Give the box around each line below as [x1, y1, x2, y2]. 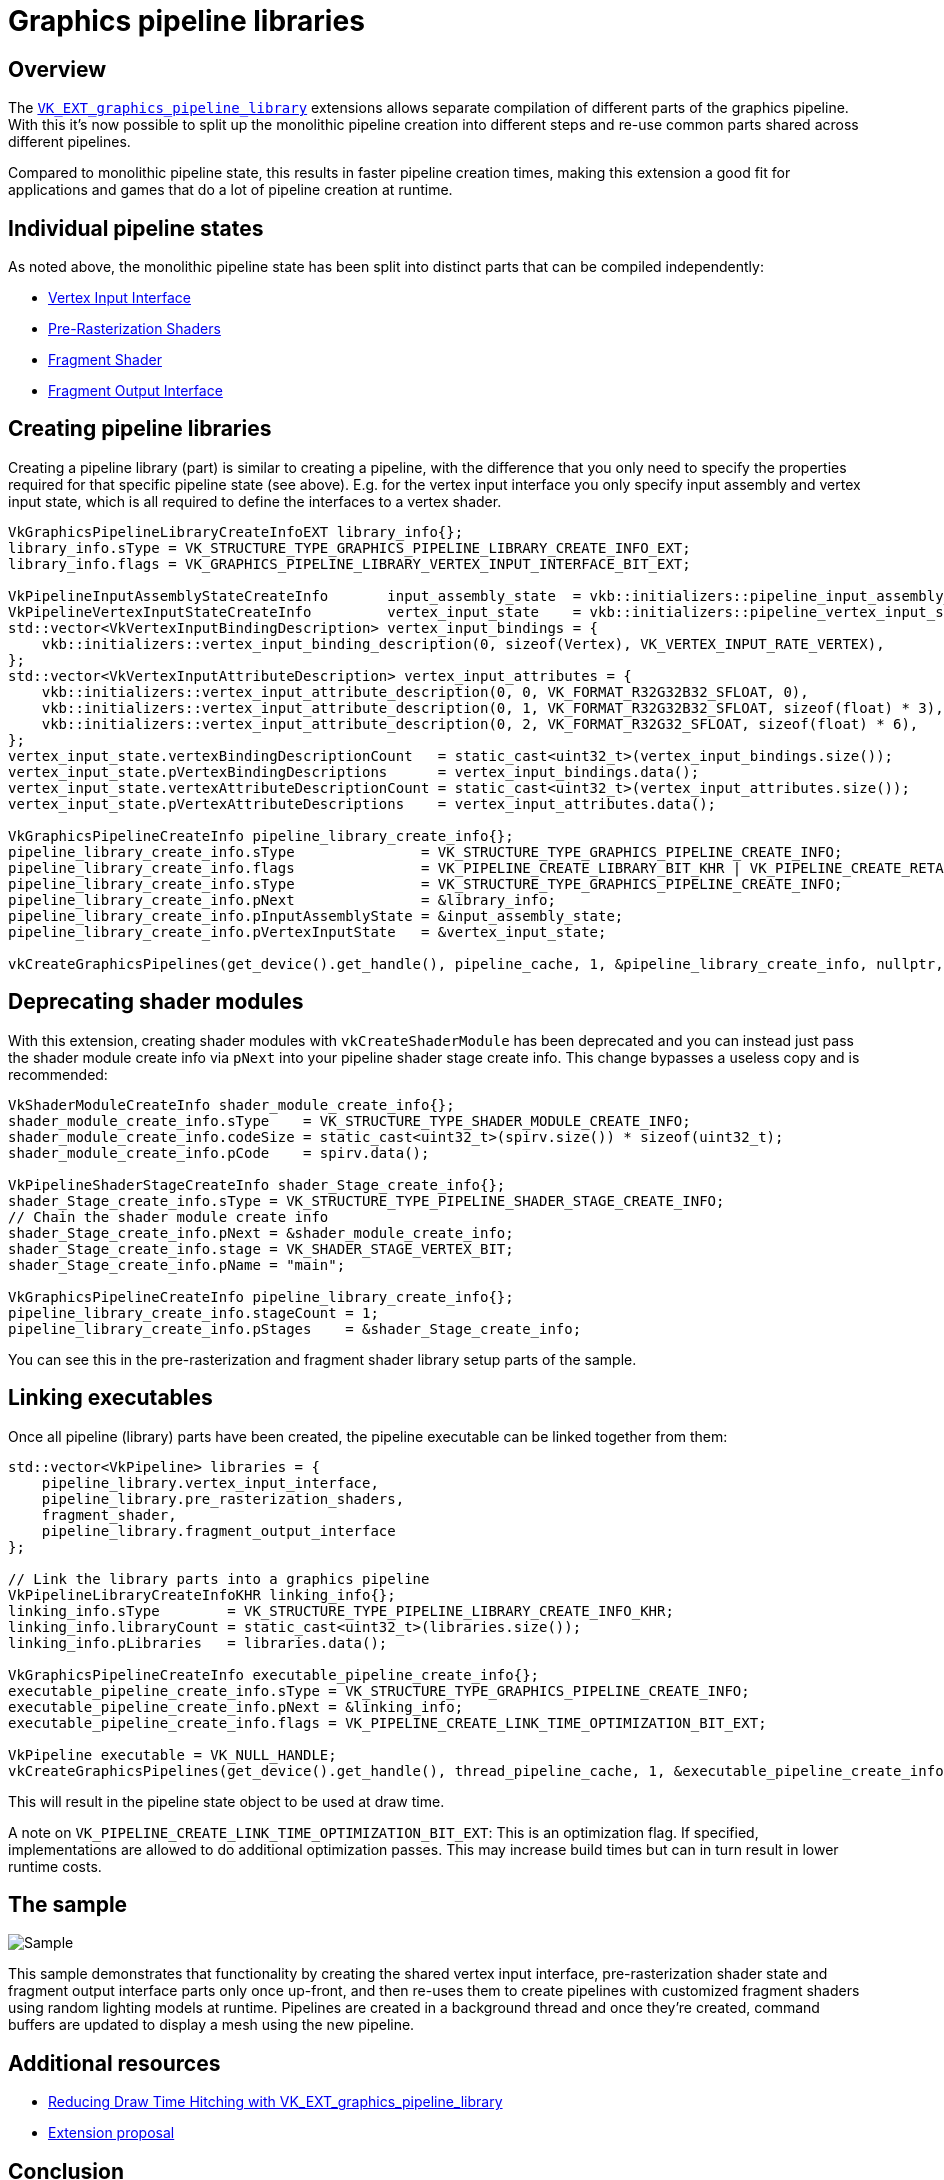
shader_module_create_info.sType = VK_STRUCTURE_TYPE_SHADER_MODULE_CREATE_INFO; [8, 1112, 691, 1129]
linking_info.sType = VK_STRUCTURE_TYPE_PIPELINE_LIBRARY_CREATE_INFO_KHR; [8, 1602, 674, 1619]
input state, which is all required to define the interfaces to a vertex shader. [8, 492, 502, 510]
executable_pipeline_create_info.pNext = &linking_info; [8, 1698, 464, 1715]
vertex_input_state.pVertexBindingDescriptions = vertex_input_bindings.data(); [8, 763, 700, 780]
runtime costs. [8, 1857, 102, 1875]
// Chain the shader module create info [8, 1208, 329, 1225]
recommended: [8, 1065, 108, 1083]
